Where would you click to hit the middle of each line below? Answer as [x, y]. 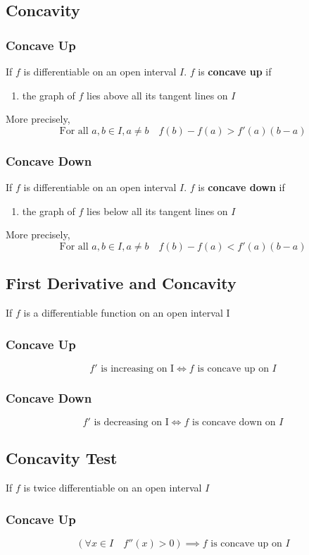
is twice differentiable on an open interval [113, 488]
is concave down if [241, 187]
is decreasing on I [131, 423]
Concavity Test [62, 458]
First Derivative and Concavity [121, 283]
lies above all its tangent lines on [157, 95]
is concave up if [235, 71]
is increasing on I [138, 368]
